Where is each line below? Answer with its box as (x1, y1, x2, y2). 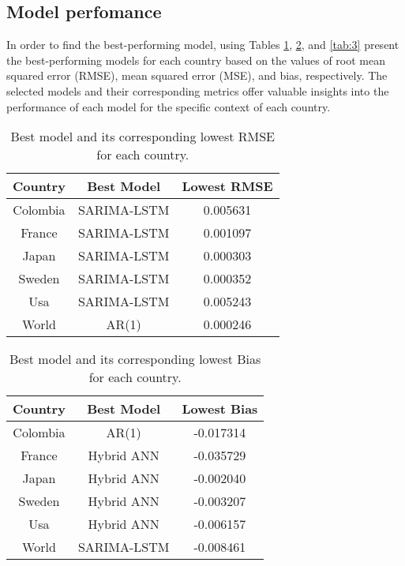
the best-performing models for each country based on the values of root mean (6, 51, 385, 68)
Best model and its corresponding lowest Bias (9, 350, 261, 369)
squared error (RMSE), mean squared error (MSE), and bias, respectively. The (6, 67, 388, 84)
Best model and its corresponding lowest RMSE (10, 127, 276, 146)
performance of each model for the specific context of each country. (6, 98, 331, 114)
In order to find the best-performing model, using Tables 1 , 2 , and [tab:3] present (6, 36, 399, 53)
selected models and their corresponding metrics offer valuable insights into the (6, 82, 389, 99)
